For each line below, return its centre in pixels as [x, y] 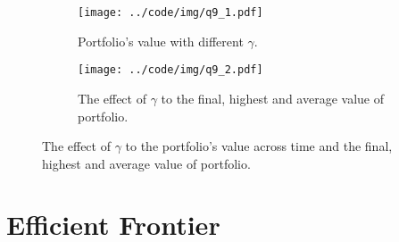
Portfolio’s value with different [161, 41]
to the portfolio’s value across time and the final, [259, 146]
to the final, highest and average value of [272, 98]
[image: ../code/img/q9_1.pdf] [170, 13]
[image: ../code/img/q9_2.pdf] [170, 70]
